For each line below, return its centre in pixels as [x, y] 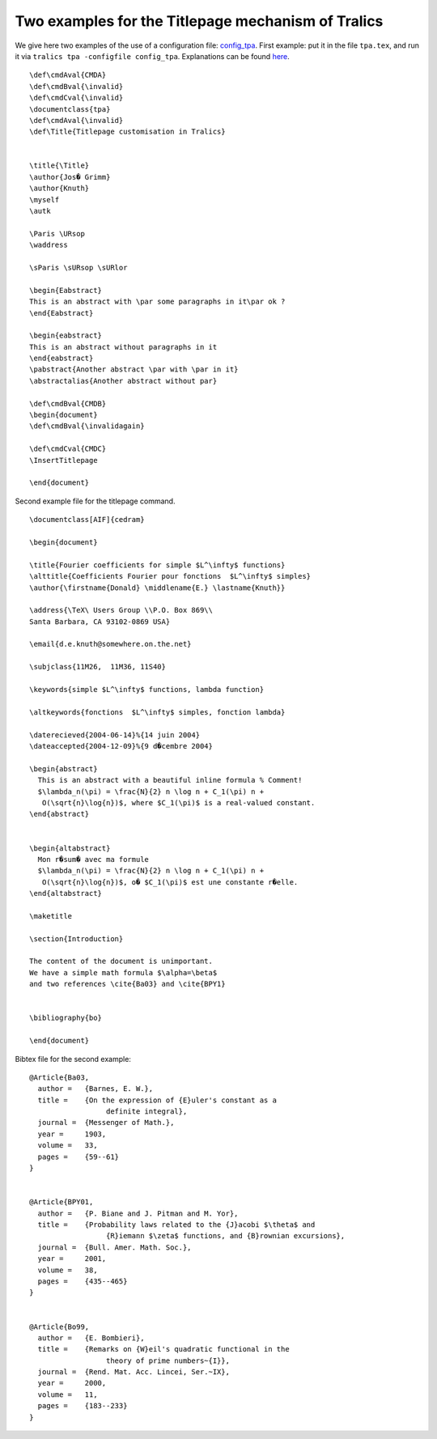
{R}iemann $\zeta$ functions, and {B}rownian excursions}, [225, 1236]
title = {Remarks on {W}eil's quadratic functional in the [164, 1349]
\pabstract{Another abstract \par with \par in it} [134, 369]
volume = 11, [68, 1394]
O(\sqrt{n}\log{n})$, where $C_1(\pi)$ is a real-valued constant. [178, 802]
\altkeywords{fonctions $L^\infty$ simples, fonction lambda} [157, 712]
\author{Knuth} [59, 189]
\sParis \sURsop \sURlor [78, 267]
